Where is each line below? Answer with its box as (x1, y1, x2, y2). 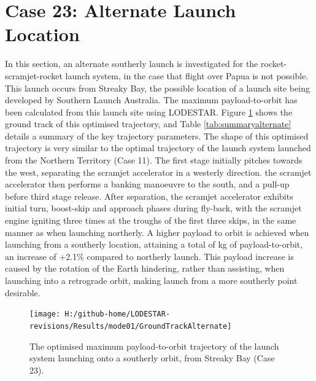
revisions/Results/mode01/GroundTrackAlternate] (29, 321, 232, 331)
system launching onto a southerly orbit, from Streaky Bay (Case (29, 352, 275, 364)
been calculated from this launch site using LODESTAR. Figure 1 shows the (5, 105, 293, 118)
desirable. (5, 286, 40, 299)
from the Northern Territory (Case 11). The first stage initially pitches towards (5, 154, 303, 167)
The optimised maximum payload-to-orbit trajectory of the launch (29, 339, 279, 352)
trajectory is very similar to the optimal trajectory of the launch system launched (5, 141, 311, 154)
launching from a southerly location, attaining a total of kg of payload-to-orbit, (5, 238, 303, 251)
